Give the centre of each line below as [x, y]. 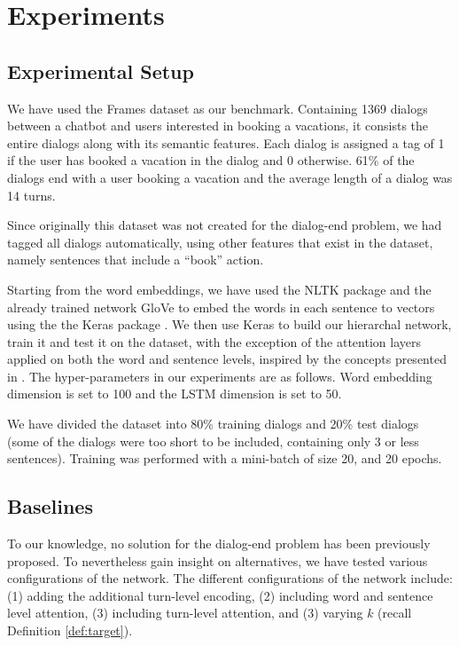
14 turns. [31, 195]
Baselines [50, 506]
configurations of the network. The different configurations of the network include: [230, 578]
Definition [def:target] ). [70, 630]
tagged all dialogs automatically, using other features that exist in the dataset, [220, 242]
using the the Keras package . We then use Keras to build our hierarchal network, [229, 324]
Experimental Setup [101, 71]
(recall [395, 613]
